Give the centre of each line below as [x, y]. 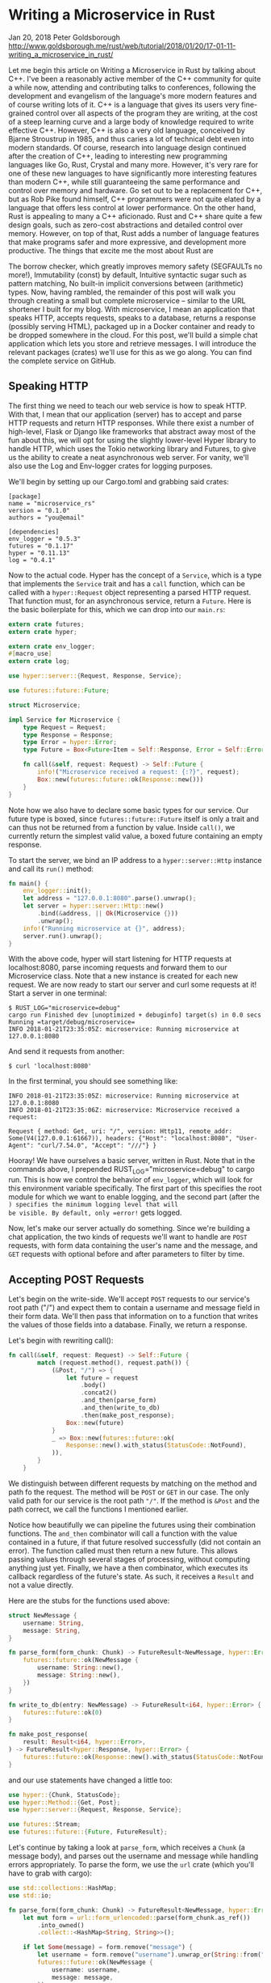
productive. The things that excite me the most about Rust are [111, 250]
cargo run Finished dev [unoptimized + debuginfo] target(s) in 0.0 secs [135, 1015]
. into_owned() [61, 1925]
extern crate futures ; [46, 624]
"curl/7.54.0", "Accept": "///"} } [97, 1146]
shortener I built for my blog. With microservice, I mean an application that [132, 309]
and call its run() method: [51, 869]
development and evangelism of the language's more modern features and [133, 95]
